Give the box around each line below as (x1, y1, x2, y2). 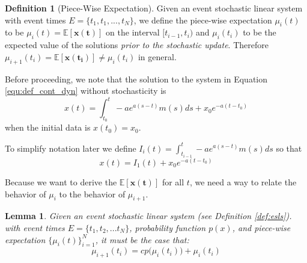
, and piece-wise (232, 221, 291, 234)
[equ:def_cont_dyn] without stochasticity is (5, 84, 166, 97)
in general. (138, 50, 177, 63)
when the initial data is (5, 121, 91, 134)
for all (162, 176, 184, 188)
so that (276, 141, 302, 154)
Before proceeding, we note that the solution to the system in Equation (5, 72, 268, 85)
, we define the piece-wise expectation (133, 13, 272, 26)
